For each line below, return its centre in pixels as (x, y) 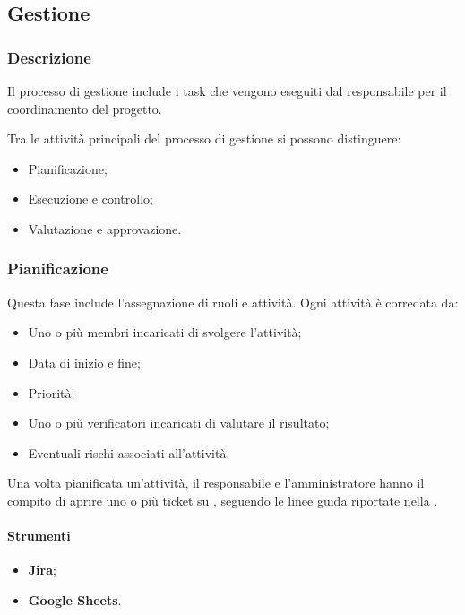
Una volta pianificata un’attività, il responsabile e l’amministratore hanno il (216, 483)
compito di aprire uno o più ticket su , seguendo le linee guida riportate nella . (223, 500)
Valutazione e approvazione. (105, 228)
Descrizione (49, 57)
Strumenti (39, 536)
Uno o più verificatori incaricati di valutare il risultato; (179, 423)
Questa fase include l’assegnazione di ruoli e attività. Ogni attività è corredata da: (233, 302)
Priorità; (52, 392)
